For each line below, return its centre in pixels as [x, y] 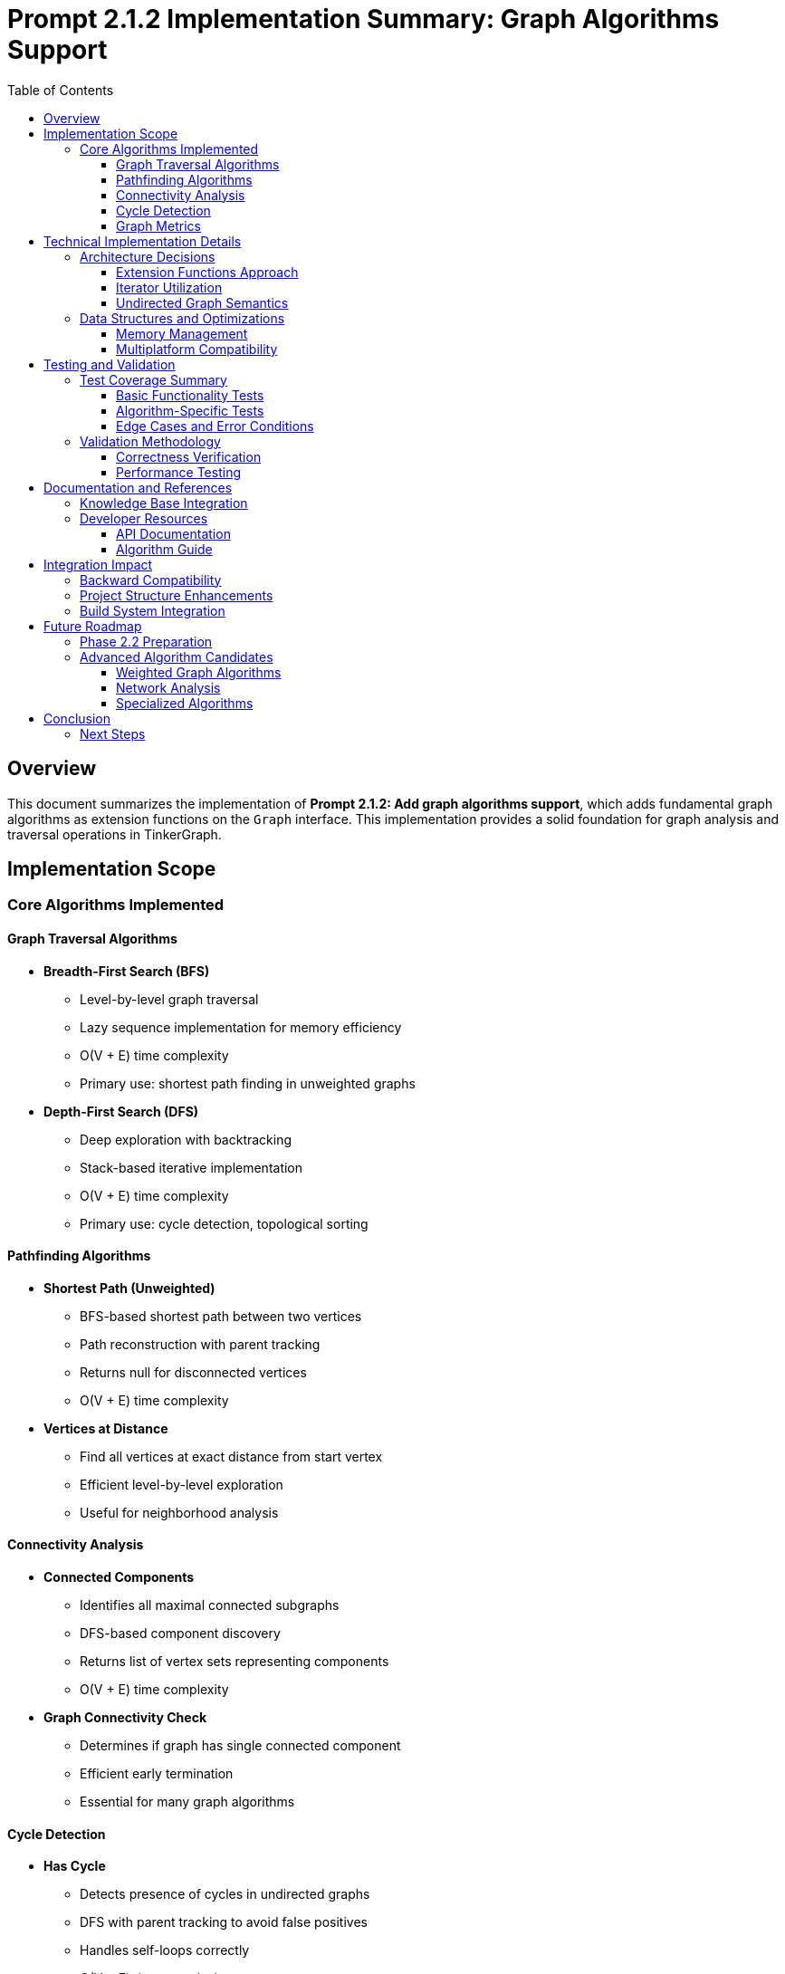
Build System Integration [153, 610]
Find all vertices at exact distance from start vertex [231, 1456]
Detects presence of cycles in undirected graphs [225, 1894]
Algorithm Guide [164, 549]
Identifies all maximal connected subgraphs [210, 1605]
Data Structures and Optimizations [182, 318]
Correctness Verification [189, 456]
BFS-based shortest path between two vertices [221, 1316]
